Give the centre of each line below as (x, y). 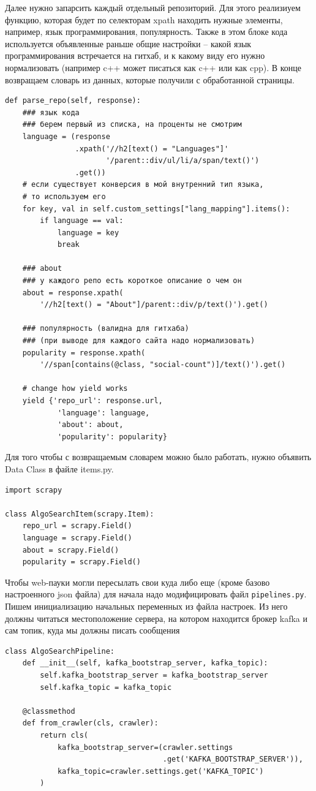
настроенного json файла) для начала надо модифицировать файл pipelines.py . (156, 594)
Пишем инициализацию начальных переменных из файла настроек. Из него (146, 606)
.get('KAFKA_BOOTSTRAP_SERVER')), (233, 759)
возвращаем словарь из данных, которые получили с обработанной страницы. (150, 79)
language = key (88, 233)
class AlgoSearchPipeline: (60, 651)
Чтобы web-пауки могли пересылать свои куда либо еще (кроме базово (137, 582)
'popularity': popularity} (112, 437)
